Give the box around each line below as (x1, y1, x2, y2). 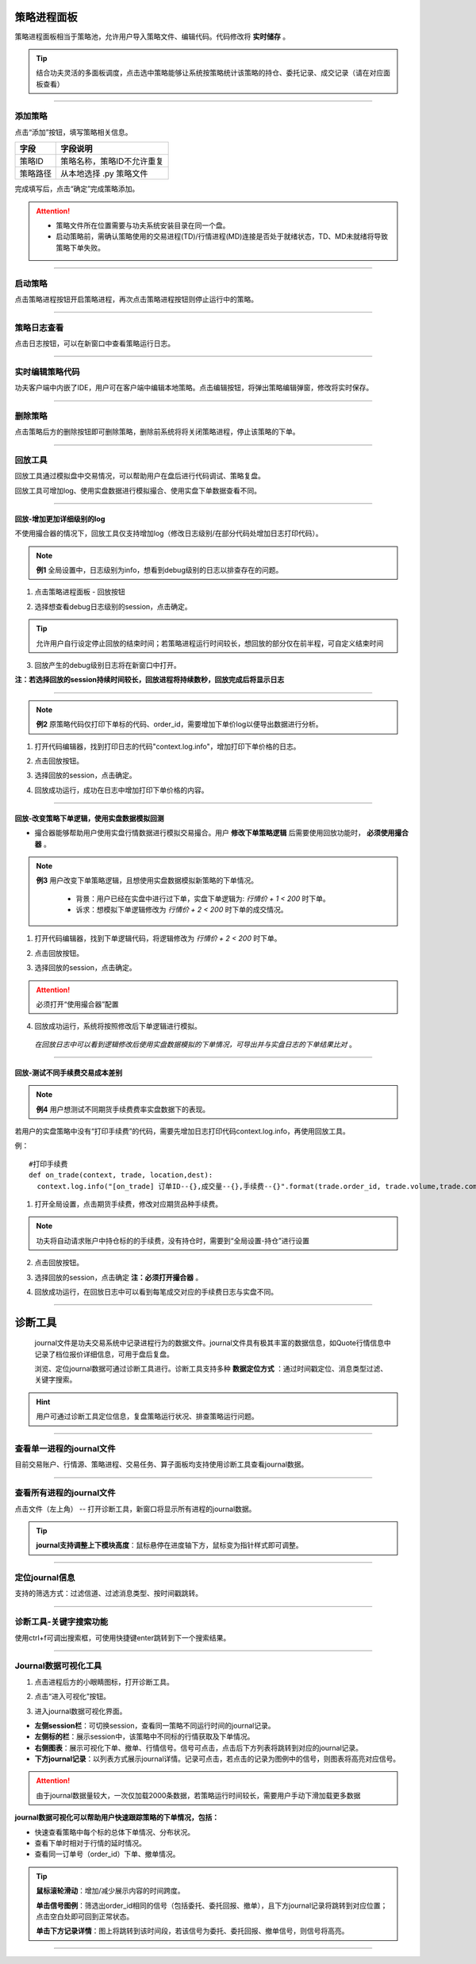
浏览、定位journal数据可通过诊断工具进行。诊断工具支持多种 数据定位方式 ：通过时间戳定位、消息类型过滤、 (34, 1364, 388, 1374)
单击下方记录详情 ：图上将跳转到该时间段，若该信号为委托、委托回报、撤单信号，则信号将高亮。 (36, 1926, 349, 1935)
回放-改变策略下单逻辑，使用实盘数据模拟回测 (14, 813, 164, 823)
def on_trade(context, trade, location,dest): (29, 1171, 213, 1180)
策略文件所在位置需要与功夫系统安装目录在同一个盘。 (56, 221, 230, 230)
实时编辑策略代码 (14, 366, 80, 377)
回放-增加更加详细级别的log (14, 514, 106, 524)
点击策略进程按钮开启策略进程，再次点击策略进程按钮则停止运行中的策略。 (14, 294, 258, 304)
